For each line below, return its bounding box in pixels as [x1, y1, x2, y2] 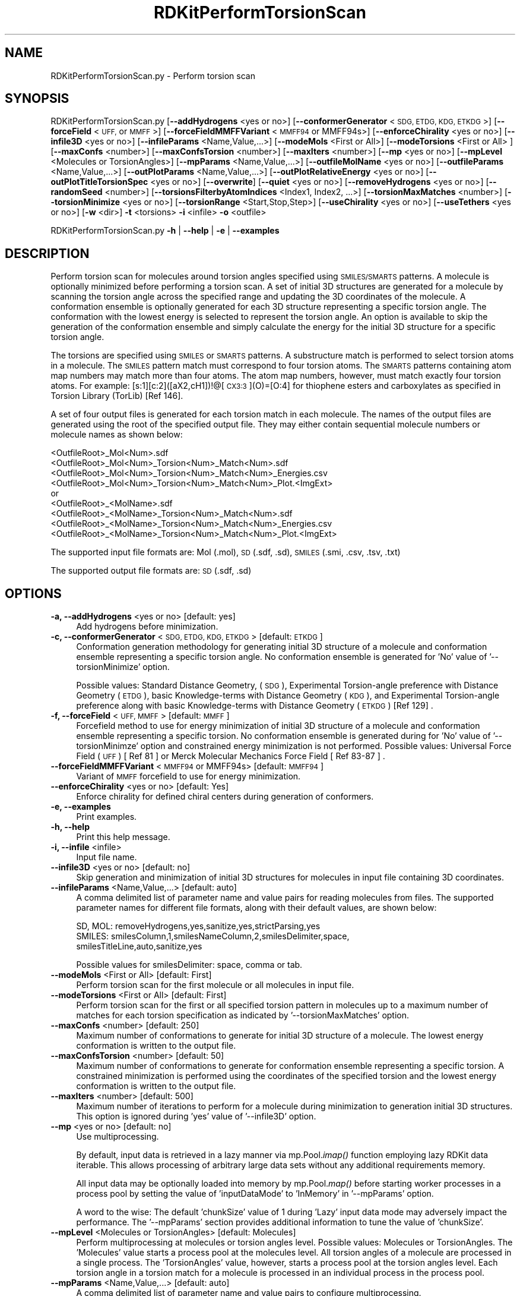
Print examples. [76, 811, 137, 822]
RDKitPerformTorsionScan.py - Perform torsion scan [50, 70, 255, 81]
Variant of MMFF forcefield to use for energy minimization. [76, 771, 301, 782]
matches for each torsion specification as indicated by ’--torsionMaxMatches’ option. [76, 1010, 410, 1021]
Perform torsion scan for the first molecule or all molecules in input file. [76, 980, 354, 990]
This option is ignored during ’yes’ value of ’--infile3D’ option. [76, 1111, 316, 1122]
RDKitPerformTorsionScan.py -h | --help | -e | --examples [50, 225, 280, 236]
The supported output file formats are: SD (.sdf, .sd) [50, 565, 252, 576]
